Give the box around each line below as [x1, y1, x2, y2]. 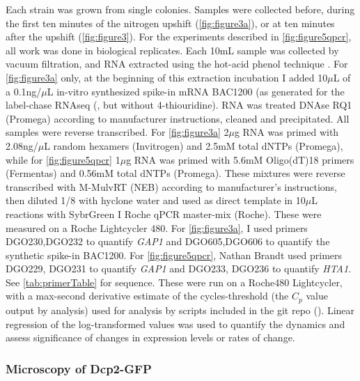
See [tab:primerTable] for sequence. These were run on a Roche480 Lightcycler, [6, 274, 343, 289]
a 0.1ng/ [6, 84, 42, 98]
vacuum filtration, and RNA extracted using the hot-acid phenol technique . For [6, 56, 348, 71]
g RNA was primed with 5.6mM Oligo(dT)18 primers [126, 152, 354, 166]
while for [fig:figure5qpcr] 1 [6, 152, 120, 166]
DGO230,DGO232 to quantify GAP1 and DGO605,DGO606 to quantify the [6, 234, 330, 249]
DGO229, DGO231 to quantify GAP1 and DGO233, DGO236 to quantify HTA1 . [6, 261, 352, 276]
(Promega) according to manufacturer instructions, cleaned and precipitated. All [6, 111, 350, 125]
